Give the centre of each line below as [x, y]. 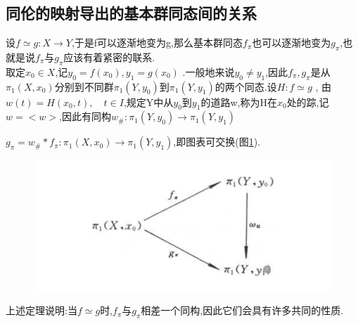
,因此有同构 [85, 116]
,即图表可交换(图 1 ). [217, 142]
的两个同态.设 [246, 86]
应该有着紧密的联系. [109, 57]
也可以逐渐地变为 [292, 43]
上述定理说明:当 [41, 310]
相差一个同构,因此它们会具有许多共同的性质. [242, 310]
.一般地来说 [209, 71]
